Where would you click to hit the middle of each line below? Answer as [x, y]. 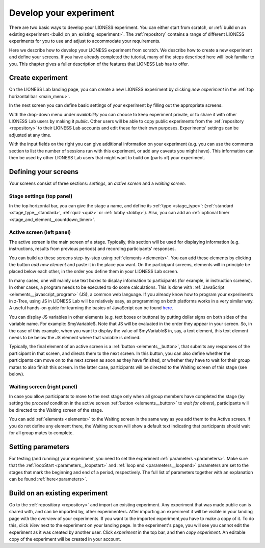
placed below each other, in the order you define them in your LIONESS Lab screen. [94, 272]
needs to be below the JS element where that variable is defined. [75, 337]
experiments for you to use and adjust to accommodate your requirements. [85, 41]
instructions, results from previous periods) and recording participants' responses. [93, 249]
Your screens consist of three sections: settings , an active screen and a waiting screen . [97, 183]
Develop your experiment [62, 13]
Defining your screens [44, 172]
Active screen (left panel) [40, 232]
